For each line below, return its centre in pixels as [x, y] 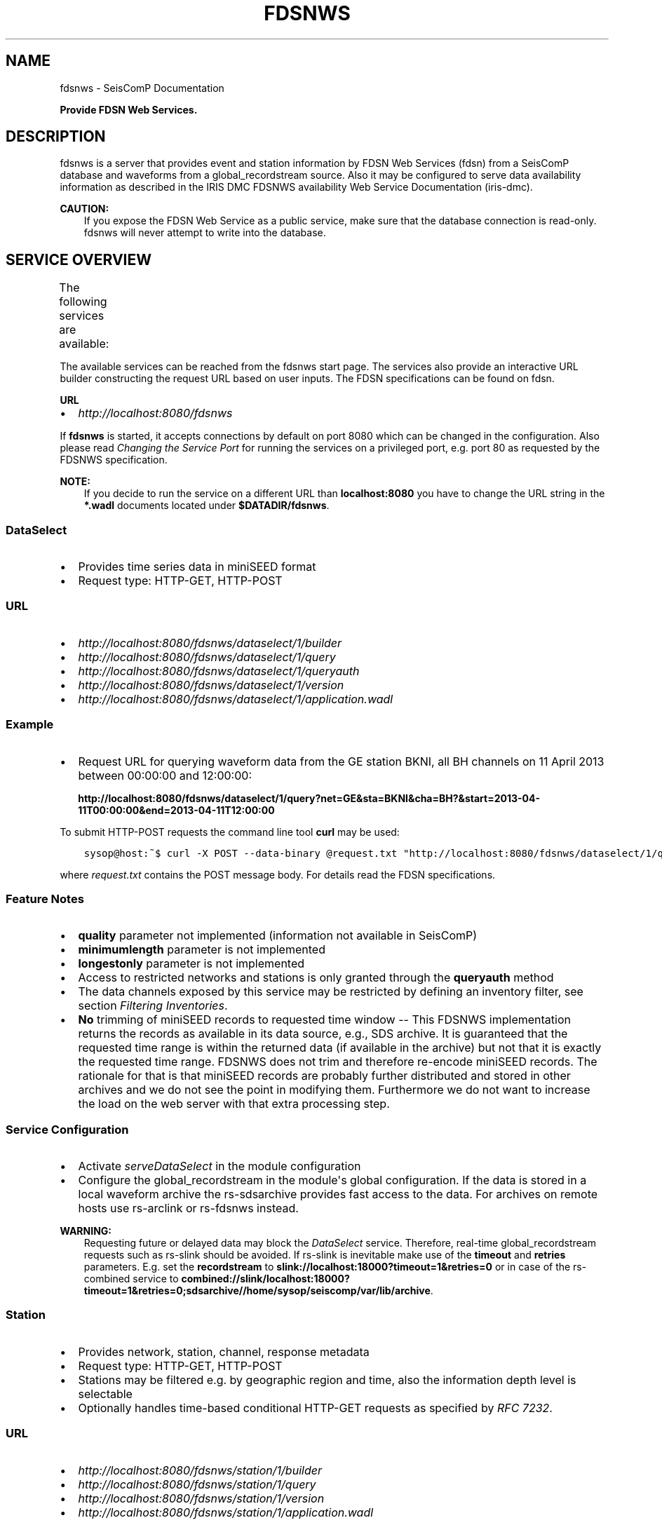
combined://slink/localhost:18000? [265, 1279]
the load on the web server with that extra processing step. [234, 1104]
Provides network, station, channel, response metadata [224, 1351]
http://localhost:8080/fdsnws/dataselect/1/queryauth [219, 671]
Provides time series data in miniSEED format [197, 567]
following [83, 302]
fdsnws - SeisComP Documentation [142, 88]
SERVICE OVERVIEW [79, 259]
